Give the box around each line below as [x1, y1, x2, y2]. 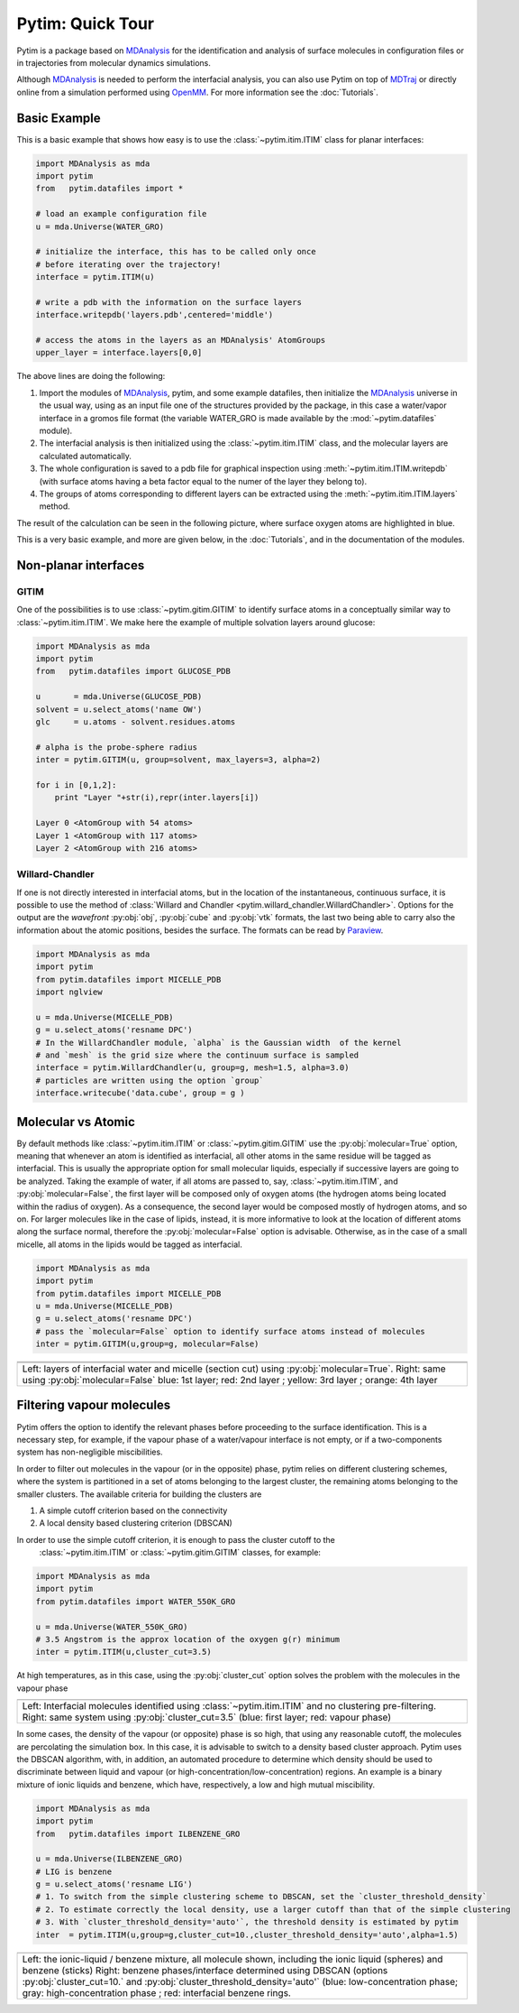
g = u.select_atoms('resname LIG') [35, 1879, 193, 1889]
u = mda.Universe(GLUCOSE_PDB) [35, 691, 203, 702]
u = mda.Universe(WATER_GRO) [35, 221, 165, 232]
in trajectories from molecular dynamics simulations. [16, 57, 212, 68]
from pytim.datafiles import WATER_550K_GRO [35, 1596, 236, 1606]
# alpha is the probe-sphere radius [35, 742, 198, 753]
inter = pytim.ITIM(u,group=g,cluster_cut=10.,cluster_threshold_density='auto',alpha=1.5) [35, 1929, 459, 1940]
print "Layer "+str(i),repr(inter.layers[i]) [54, 792, 259, 803]
